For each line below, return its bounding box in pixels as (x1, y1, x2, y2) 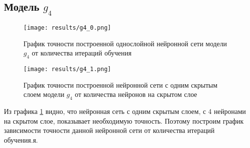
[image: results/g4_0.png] (23, 24, 111, 31)
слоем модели (23, 89, 65, 99)
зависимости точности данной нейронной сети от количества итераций (4, 125, 215, 135)
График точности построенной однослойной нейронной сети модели (23, 38, 227, 48)
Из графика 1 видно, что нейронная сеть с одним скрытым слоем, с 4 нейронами (4, 106, 246, 116)
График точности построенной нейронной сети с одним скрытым (23, 79, 218, 90)
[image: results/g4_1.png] (23, 66, 111, 73)
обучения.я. (4, 134, 38, 145)
